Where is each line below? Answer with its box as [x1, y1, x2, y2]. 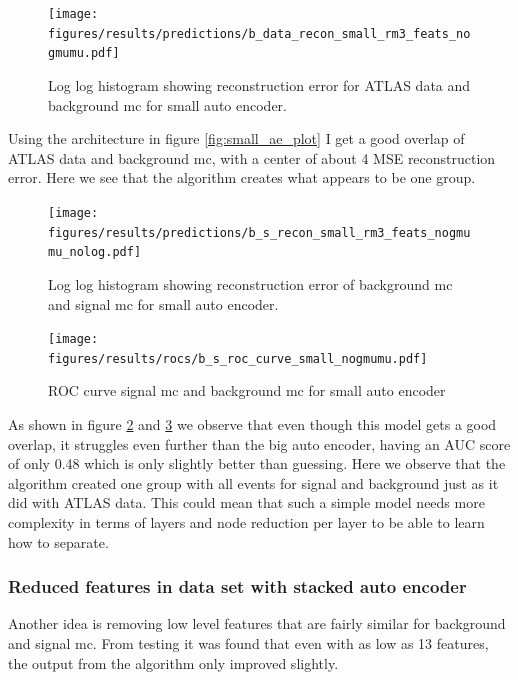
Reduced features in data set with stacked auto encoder [8, 574, 467, 599]
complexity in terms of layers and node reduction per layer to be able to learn [8, 511, 485, 532]
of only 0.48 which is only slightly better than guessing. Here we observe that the [8, 453, 506, 474]
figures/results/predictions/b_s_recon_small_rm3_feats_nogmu [48, 225, 471, 240]
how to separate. [8, 531, 109, 552]
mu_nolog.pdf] [48, 245, 142, 260]
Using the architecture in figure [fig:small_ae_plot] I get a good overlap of [8, 128, 465, 149]
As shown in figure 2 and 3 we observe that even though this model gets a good [8, 414, 497, 434]
